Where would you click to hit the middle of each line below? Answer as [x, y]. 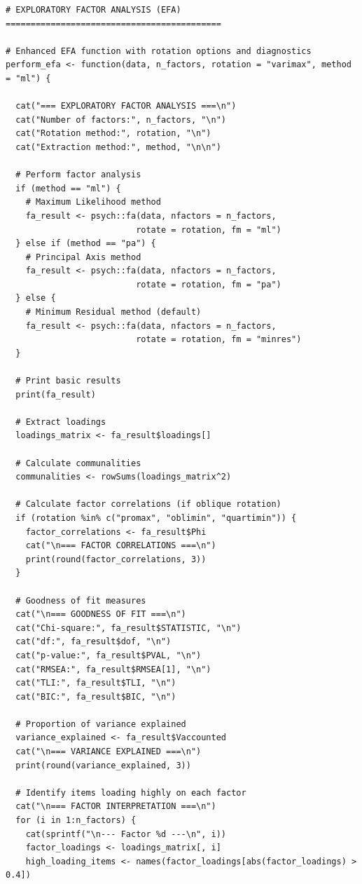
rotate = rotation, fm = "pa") [209, 284]
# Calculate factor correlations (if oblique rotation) [148, 504]
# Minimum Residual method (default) [113, 312]
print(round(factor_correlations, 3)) [116, 559]
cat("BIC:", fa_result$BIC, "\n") [96, 696]
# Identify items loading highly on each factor [131, 793]
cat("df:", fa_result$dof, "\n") [93, 642]
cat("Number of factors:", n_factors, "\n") [121, 120]
